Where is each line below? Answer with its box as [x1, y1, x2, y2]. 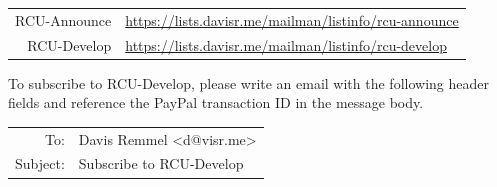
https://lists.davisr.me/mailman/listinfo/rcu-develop [125, 34, 447, 55]
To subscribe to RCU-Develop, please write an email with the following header [8, 72, 489, 93]
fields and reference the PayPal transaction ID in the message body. [8, 92, 424, 113]
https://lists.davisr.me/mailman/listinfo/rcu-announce [125, 9, 459, 30]
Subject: [15, 153, 65, 174]
